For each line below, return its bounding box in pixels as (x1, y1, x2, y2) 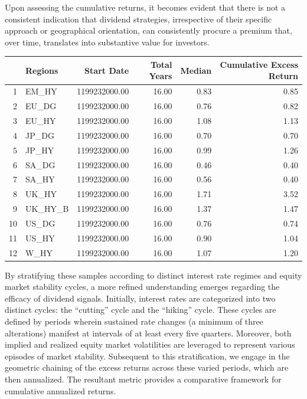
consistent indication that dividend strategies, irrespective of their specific (5, 12, 272, 25)
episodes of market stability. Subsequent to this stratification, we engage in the (5, 349, 290, 362)
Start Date (84, 64, 129, 76)
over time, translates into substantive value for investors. (5, 35, 210, 48)
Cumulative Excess (220, 58, 298, 70)
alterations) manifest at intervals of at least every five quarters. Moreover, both (5, 326, 292, 339)
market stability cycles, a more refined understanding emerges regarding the (5, 280, 280, 293)
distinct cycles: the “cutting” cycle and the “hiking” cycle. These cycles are (5, 303, 276, 316)
